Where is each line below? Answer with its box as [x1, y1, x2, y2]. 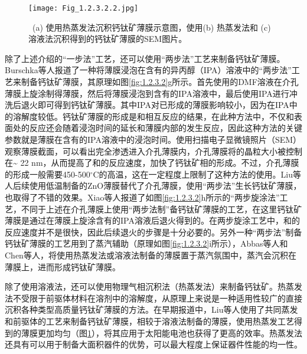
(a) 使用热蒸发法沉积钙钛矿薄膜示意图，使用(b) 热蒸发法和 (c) [32, 21, 271, 33]
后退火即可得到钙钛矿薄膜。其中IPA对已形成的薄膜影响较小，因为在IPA [12, 99, 289, 111]
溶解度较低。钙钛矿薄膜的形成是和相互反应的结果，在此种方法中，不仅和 [12, 110, 294, 122]
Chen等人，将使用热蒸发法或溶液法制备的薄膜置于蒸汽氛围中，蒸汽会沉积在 [5, 248, 296, 261]
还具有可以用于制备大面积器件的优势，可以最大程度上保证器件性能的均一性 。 [5, 338, 302, 350]
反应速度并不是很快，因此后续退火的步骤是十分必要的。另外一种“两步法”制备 [5, 225, 302, 238]
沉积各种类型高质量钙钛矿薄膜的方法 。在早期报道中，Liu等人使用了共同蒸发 [5, 303, 298, 316]
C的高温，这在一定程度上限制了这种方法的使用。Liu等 [93, 168, 302, 180]
